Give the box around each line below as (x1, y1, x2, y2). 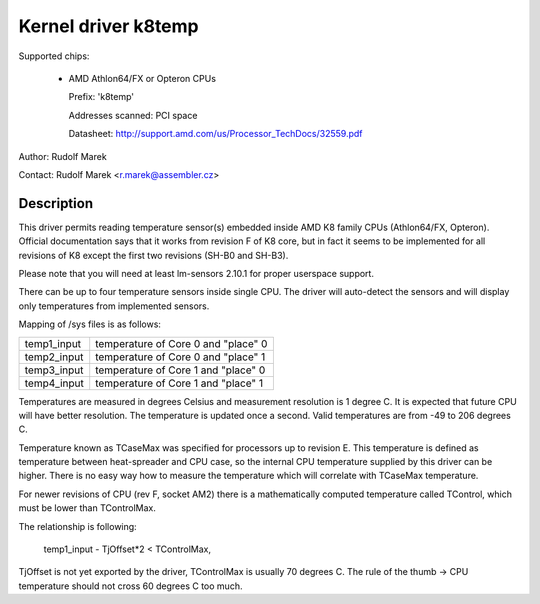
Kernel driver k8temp (18, 15, 199, 37)
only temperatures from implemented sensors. (18, 300, 210, 312)
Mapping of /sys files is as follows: (18, 318, 162, 330)
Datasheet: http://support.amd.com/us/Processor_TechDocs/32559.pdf (68, 128, 363, 140)
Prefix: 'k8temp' (68, 91, 135, 103)
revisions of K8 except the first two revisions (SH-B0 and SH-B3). (18, 249, 289, 261)
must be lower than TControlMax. (18, 502, 157, 514)
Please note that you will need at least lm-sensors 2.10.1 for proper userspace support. (18, 267, 375, 279)
